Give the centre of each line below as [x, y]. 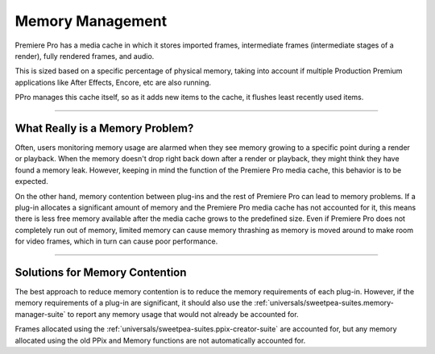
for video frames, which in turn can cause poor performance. [116, 241]
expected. [31, 181]
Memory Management [91, 21]
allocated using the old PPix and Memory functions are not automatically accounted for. [160, 340]
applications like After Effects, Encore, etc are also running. [113, 82]
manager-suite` [40, 314]
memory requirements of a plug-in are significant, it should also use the [134, 303]
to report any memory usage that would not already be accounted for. [183, 314]
